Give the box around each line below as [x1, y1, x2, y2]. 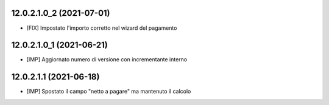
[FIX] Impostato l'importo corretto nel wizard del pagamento [26, 24, 177, 32]
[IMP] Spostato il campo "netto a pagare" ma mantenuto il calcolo [26, 88, 191, 95]
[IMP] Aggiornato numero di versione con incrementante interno [26, 56, 188, 63]
